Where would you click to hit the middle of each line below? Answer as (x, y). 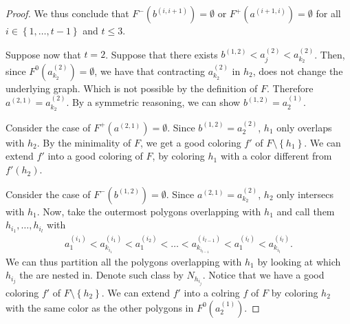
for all (328, 13)
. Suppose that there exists (162, 54)
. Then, (330, 54)
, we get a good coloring (191, 142)
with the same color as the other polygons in (100, 307)
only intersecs (305, 194)
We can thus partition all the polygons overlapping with (124, 261)
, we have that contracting (150, 71)
